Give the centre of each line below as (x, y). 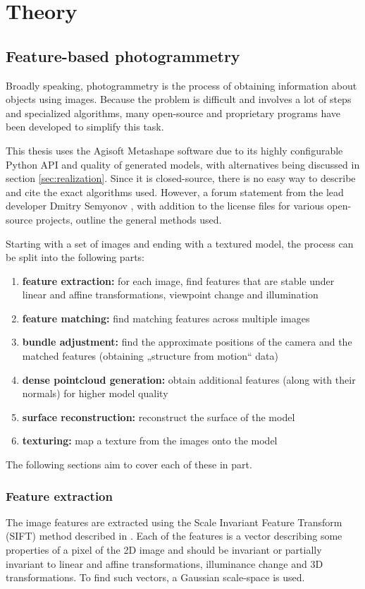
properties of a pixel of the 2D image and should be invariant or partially (164, 550)
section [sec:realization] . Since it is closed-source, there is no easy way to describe (181, 178)
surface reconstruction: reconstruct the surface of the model (159, 417)
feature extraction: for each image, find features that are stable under (178, 280)
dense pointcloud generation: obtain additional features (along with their (189, 379)
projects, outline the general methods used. (129, 219)
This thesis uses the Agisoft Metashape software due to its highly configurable (174, 150)
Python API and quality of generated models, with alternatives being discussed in (183, 164)
